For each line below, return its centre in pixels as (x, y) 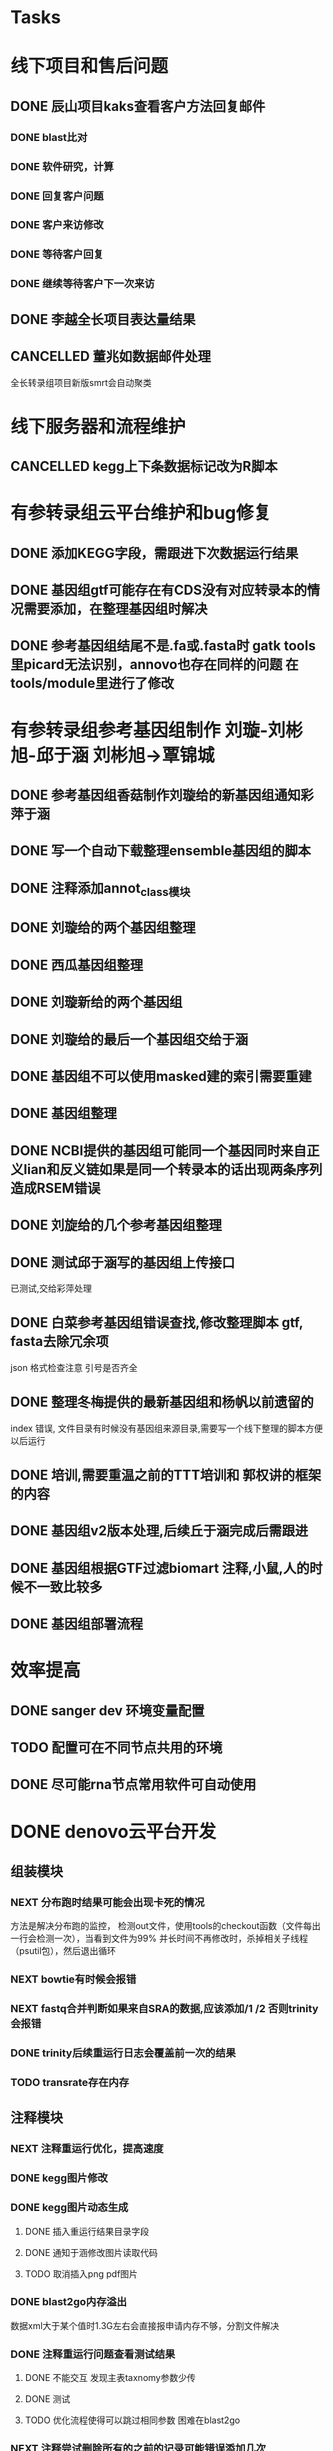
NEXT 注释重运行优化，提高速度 (87, 2149)
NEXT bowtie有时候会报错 (73, 1979)
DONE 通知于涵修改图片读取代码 (91, 2252)
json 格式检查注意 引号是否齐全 (74, 1367)
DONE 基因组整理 (64, 1113)
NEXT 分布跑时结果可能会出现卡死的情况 (107, 1902)
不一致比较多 (63, 1586)
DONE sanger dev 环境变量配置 (107, 1710)
